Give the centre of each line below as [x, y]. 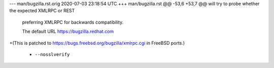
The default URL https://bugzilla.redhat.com [68, 31]
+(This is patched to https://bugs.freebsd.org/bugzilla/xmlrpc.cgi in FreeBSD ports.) [97, 43]
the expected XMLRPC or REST [42, 11]
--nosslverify [52, 54]
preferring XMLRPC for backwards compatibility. [73, 22]
